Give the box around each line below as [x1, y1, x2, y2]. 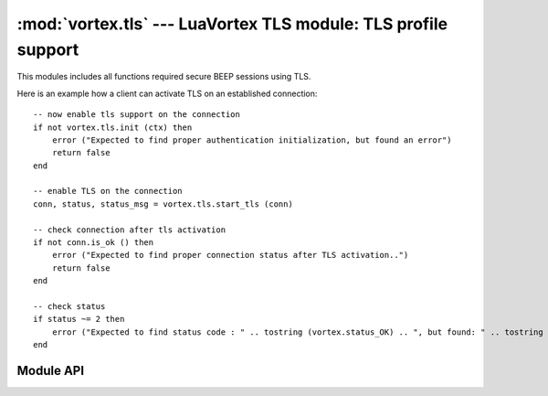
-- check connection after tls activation [33, 224, 227, 235]
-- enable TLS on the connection [33, 186, 183, 197]
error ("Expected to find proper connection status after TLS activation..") [51, 250, 409, 261]
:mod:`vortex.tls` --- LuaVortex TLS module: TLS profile [16, 14, 448, 34]
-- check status [33, 301, 106, 311]
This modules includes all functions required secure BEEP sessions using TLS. [16, 71, 311, 82]
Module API [16, 362, 85, 379]
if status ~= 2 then [33, 314, 125, 325]
